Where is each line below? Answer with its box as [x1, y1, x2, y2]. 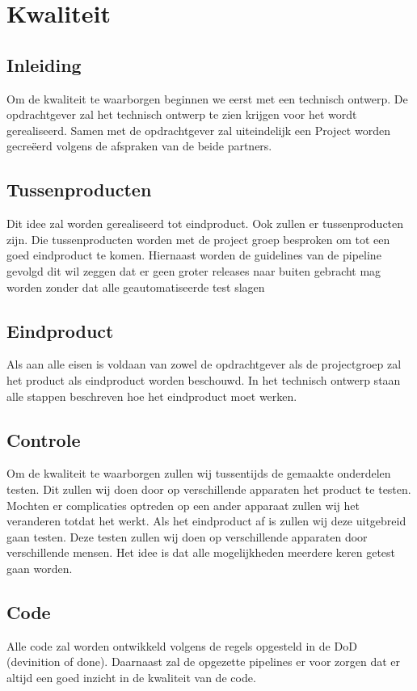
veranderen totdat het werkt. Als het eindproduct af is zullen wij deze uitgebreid [6, 512, 406, 529]
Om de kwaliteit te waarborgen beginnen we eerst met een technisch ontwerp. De [6, 90, 408, 107]
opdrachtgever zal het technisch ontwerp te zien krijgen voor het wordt [6, 106, 357, 123]
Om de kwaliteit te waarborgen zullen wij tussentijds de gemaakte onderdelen [6, 465, 391, 482]
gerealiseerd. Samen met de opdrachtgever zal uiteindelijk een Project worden [6, 121, 390, 138]
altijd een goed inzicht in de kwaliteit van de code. [6, 668, 256, 685]
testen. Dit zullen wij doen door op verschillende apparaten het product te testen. [6, 480, 411, 497]
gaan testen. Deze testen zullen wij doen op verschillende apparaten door [6, 528, 368, 545]
